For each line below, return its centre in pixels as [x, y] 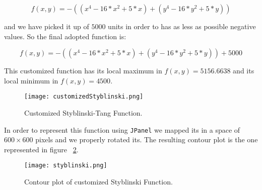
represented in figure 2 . [41, 149]
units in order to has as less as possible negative [182, 26]
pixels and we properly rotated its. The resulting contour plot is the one [147, 139]
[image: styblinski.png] [66, 166]
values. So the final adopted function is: [65, 36]
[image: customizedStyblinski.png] [84, 97]
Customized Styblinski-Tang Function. [83, 113]
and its [244, 71]
